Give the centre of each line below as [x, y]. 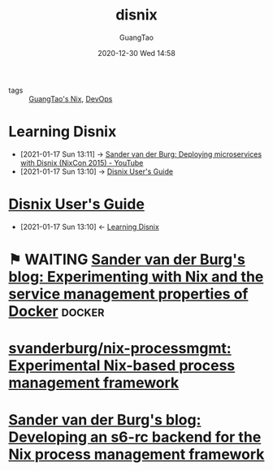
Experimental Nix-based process [122, 366]
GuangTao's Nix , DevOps [71, 98]
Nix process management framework [136, 454]
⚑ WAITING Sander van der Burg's [127, 259]
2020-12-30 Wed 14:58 [136, 53]
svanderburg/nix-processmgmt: [120, 349]
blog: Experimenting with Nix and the [136, 277]
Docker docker [56, 311]
